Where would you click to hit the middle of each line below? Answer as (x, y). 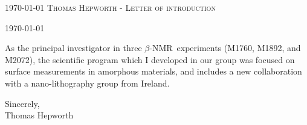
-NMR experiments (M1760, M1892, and (225, 48)
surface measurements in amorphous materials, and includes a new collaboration (153, 71)
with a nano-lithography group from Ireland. (87, 83)
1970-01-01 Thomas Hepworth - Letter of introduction (110, 7)
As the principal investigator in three (73, 48)
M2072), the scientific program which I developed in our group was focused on (150, 59)
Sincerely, (22, 103)
